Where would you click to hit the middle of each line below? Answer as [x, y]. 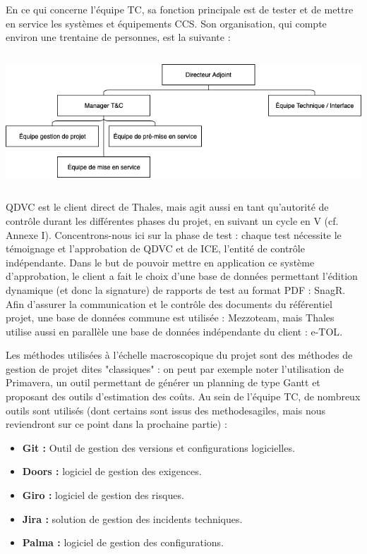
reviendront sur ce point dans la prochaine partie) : [116, 424]
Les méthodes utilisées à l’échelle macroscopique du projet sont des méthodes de [179, 355]
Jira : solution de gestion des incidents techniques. [132, 518]
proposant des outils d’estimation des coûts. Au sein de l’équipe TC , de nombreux [183, 396]
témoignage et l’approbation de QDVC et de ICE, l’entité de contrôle [155, 248]
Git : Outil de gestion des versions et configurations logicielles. [158, 447]
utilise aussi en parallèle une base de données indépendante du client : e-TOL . [174, 331]
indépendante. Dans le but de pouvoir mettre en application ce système [160, 262]
